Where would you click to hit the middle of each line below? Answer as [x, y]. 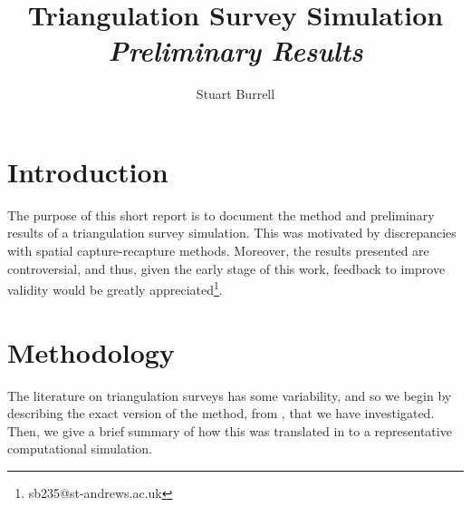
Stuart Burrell [235, 94]
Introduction [88, 171]
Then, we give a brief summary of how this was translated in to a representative [230, 430]
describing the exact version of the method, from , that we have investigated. [221, 413]
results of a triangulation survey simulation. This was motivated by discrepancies [232, 233]
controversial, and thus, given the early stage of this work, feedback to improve [226, 268]
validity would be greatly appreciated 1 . [115, 288]
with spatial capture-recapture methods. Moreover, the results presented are [218, 251]
